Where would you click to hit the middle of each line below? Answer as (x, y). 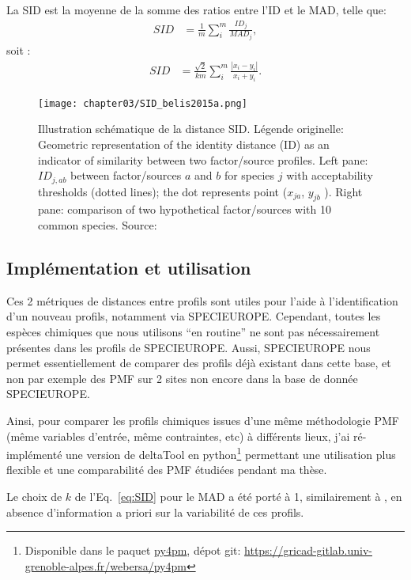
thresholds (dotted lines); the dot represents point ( (163, 191)
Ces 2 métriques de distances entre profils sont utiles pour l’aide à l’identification (202, 300)
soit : (19, 50)
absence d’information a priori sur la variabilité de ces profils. (155, 512)
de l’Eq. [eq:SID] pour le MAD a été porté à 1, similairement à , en (238, 497)
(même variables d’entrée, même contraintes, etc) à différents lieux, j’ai (178, 436)
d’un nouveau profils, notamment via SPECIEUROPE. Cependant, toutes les (194, 316)
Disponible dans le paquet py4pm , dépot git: (133, 550)
